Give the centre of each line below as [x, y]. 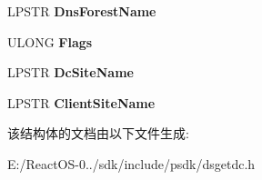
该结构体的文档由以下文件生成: [98, 133]
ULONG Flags [50, 41]
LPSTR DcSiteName [71, 72]
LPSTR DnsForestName [82, 11]
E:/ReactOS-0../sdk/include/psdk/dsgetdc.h [131, 163]
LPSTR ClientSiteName [81, 102]
